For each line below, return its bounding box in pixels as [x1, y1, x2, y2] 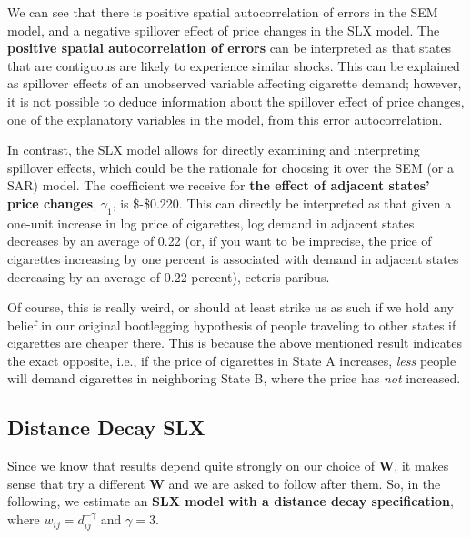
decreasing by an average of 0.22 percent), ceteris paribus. [7, 267, 330, 286]
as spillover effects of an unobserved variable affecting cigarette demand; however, [7, 74, 462, 93]
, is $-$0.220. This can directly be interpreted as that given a [112, 193, 452, 212]
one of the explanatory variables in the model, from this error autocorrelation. [7, 109, 443, 128]
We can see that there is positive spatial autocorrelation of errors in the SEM [7, 3, 438, 21]
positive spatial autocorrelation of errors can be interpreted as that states [7, 38, 452, 57]
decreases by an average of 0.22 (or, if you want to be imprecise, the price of [7, 231, 432, 250]
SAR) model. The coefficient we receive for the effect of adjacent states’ [7, 176, 430, 195]
